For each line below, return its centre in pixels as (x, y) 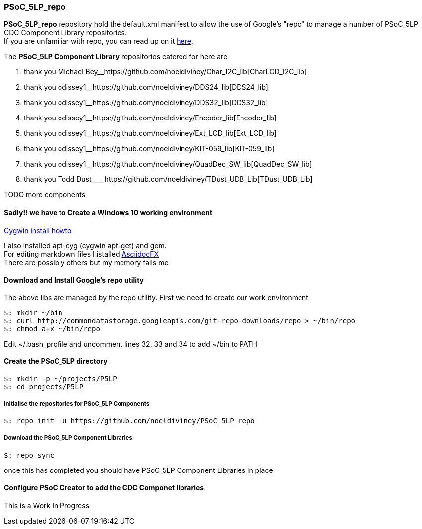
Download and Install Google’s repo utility (74, 280)
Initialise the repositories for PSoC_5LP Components (77, 404)
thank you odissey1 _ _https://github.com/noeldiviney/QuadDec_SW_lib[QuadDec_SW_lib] (168, 164)
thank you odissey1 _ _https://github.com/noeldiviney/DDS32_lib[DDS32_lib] (146, 103)
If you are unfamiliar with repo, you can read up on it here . (99, 41)
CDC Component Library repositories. (66, 33)
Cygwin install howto (38, 230)
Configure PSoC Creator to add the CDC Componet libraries (104, 488)
